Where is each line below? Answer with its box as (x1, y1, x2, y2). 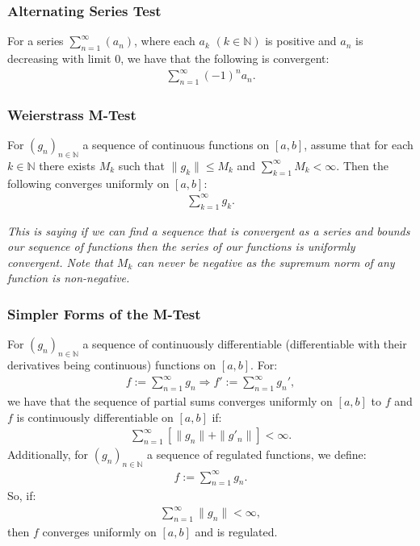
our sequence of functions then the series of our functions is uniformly (7, 238, 355, 255)
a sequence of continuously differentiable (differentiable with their (82, 336, 407, 352)
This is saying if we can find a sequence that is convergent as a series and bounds (7, 222, 410, 239)
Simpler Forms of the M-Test (7, 303, 201, 323)
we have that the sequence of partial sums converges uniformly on (7, 392, 333, 409)
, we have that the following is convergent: (120, 50, 330, 67)
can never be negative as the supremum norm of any (136, 253, 395, 270)
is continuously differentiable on (16, 408, 174, 425)
